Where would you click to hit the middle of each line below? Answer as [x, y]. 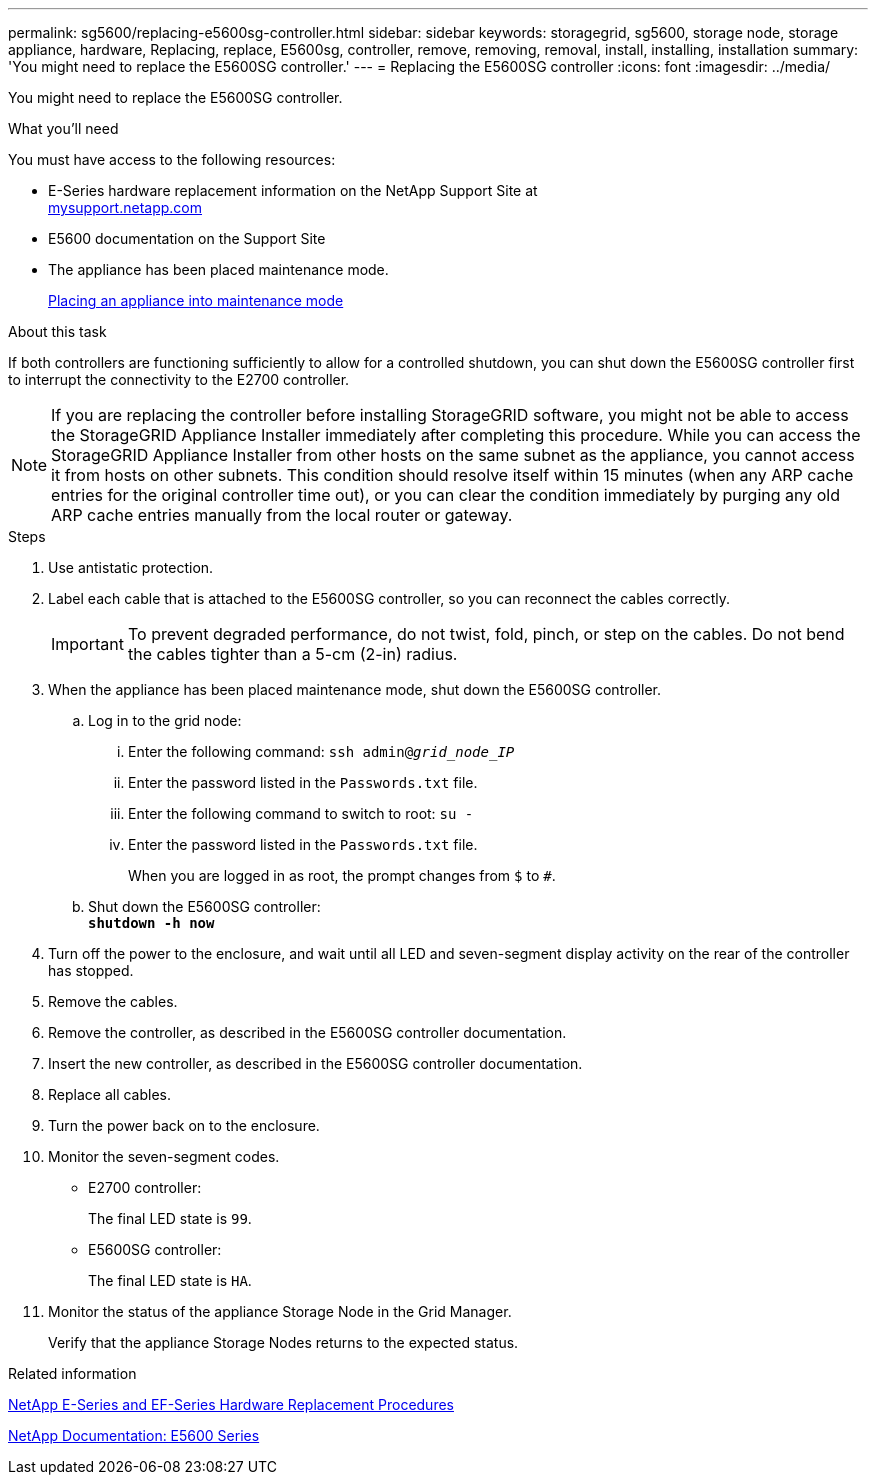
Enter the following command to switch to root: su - [301, 813]
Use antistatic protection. [131, 567]
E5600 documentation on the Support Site [187, 238]
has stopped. [91, 970]
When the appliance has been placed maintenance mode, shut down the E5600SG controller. [355, 689]
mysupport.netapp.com [125, 207]
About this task [57, 331]
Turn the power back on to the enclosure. [184, 1125]
